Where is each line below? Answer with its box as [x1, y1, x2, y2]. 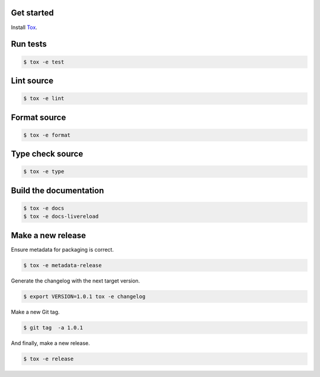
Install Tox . [11, 24, 38, 31]
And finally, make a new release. [11, 339, 90, 347]
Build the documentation [11, 185, 104, 195]
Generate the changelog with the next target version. [11, 277, 140, 284]
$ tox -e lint [23, 95, 65, 102]
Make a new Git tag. [11, 308, 60, 315]
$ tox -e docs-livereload [23, 213, 99, 220]
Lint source [11, 75, 53, 85]
